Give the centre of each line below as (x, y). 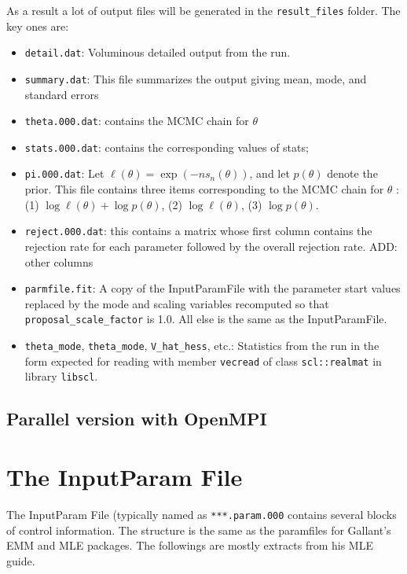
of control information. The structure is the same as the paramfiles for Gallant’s (199, 530)
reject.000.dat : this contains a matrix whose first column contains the (198, 231)
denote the (352, 173)
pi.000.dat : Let (64, 173)
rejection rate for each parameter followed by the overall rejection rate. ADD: (211, 246)
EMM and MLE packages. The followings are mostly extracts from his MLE (190, 545)
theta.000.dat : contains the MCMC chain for (137, 121)
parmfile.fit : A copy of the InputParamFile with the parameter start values (213, 288)
